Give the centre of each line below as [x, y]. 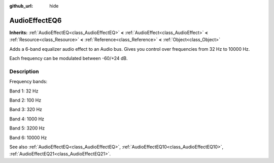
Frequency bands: [28, 82]
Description [24, 71]
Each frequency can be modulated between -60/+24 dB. [68, 58]
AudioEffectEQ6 [36, 20]
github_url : [21, 6]
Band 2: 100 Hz [25, 100]
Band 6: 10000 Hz [28, 138]
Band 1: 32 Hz [24, 91]
